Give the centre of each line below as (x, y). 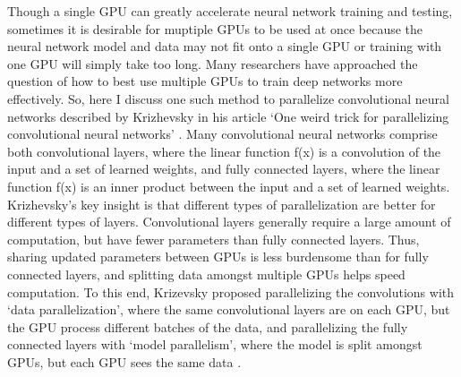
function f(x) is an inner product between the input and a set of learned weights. (229, 186)
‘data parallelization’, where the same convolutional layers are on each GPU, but (229, 309)
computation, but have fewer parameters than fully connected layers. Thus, (213, 239)
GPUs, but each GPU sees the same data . (124, 361)
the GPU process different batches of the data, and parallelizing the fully (208, 326)
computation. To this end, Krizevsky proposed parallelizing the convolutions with (231, 291)
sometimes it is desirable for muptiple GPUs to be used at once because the (215, 28)
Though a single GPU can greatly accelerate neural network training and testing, (230, 11)
